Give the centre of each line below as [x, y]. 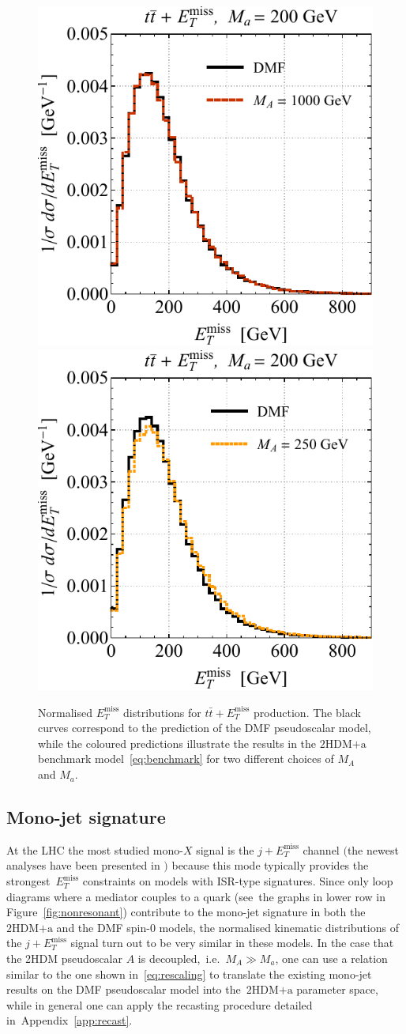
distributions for [162, 712]
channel [321, 849]
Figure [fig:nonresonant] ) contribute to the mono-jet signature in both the [186, 912]
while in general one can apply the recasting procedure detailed [160, 1004]
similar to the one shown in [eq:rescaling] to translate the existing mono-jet [189, 974]
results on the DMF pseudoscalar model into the [124, 989]
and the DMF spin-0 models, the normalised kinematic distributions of [227, 927]
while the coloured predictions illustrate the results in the [177, 743]
